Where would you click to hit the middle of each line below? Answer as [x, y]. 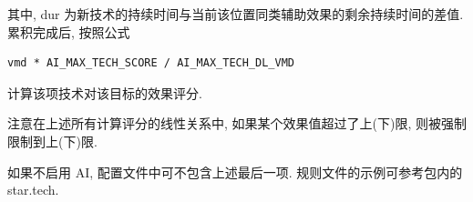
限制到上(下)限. [52, 141]
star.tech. [33, 190]
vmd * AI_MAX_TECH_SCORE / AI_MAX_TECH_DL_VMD [151, 63]
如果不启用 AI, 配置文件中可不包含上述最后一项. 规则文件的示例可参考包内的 [235, 172]
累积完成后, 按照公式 [69, 31]
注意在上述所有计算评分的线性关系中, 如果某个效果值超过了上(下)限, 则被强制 [237, 123]
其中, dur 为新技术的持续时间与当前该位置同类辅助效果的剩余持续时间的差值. [236, 14]
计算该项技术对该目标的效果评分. [105, 92]
